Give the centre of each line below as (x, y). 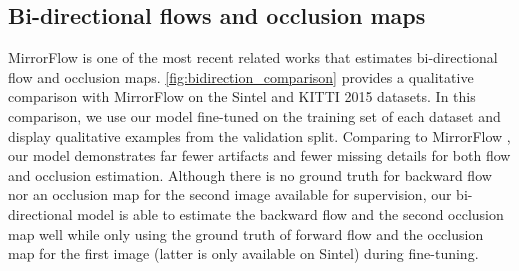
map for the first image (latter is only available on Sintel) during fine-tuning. (243, 253)
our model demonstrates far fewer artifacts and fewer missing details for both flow (259, 155)
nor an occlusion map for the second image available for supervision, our (230, 194)
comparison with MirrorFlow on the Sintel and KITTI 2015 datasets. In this (242, 96)
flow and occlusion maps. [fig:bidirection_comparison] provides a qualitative (241, 76)
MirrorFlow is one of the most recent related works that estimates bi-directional (253, 57)
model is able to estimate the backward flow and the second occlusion (290, 213)
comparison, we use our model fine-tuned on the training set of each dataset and (254, 115)
